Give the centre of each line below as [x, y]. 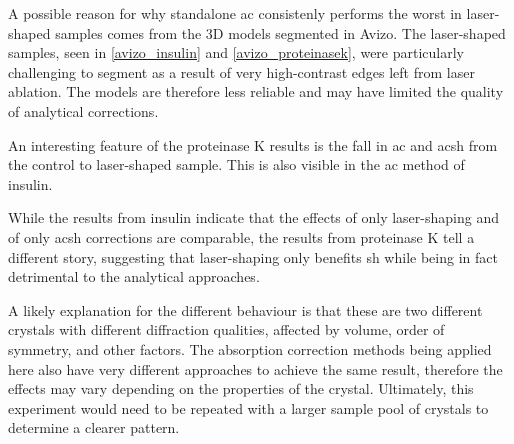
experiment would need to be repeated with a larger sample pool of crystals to [248, 407]
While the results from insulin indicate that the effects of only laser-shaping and [253, 217]
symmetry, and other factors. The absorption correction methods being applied [250, 348]
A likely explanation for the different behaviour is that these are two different [245, 309]
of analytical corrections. [83, 110]
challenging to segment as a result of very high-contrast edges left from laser [241, 71]
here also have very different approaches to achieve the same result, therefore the [255, 368]
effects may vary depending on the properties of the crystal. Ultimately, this [241, 388]
